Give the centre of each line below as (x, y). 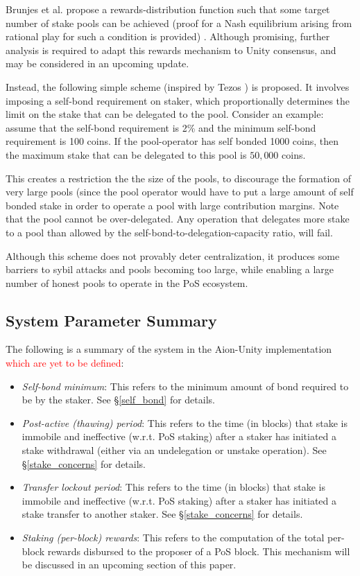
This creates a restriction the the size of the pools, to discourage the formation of (179, 178)
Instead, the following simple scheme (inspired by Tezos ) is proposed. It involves (178, 86)
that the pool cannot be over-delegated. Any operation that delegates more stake (178, 219)
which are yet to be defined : (65, 363)
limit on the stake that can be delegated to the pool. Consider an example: (165, 114)
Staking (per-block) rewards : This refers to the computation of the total (173, 538)
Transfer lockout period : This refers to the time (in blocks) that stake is (174, 487)
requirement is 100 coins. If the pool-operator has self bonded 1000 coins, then (172, 141)
